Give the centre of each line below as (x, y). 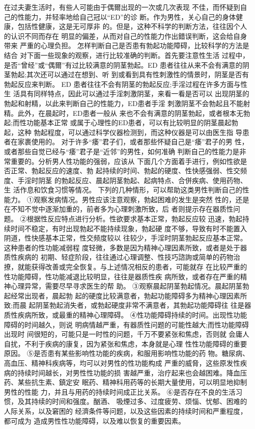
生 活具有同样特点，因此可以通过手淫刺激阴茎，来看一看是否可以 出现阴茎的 (127, 94)
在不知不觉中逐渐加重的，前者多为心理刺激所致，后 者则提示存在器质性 (119, 209)
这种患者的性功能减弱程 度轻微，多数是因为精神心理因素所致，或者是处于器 (126, 247)
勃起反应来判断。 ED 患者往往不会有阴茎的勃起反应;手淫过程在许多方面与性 (126, 84)
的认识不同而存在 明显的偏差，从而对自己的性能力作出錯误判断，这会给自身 (126, 36)
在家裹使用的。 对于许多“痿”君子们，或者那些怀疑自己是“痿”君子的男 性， (129, 142)
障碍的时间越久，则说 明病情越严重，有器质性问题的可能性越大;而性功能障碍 (127, 324)
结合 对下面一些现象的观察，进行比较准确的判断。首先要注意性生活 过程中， (127, 55)
